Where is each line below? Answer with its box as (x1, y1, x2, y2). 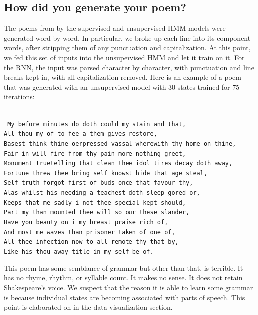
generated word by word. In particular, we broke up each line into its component (4, 32, 251, 43)
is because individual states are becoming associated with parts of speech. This (4, 292, 245, 302)
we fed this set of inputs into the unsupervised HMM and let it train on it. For (4, 52, 245, 62)
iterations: (4, 91, 35, 102)
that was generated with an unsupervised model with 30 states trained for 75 (4, 81, 240, 92)
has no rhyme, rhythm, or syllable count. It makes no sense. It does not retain (4, 272, 243, 283)
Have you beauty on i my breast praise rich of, (4, 219, 168, 226)
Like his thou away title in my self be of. (4, 248, 154, 256)
